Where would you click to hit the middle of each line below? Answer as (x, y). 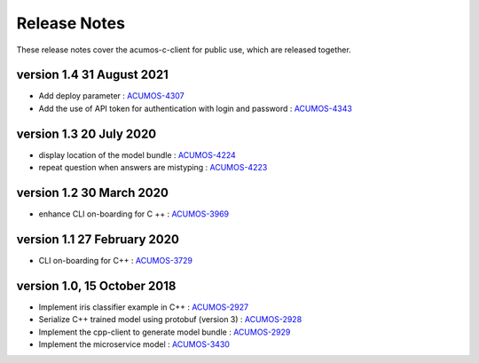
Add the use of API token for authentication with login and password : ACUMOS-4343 (195, 108)
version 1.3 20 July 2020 (86, 134)
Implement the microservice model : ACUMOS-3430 (134, 344)
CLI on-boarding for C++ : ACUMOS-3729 (115, 260)
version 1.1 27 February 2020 (98, 239)
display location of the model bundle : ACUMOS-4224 (137, 154)
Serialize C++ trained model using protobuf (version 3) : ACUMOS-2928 (170, 320)
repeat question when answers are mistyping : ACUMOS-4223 (153, 168)
